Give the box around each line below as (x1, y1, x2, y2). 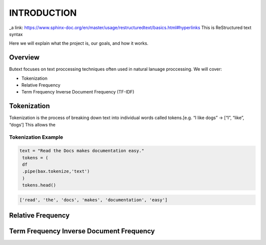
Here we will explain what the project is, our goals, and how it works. (9, 40, 149, 46)
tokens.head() (22, 183, 56, 188)
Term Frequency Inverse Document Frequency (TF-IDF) (21, 89, 134, 95)
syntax (9, 31, 23, 37)
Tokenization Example (9, 134, 64, 141)
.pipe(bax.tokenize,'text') (22, 169, 90, 174)
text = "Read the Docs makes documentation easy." (19, 148, 145, 153)
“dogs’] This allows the (9, 122, 56, 127)
